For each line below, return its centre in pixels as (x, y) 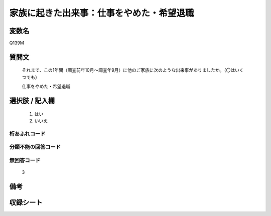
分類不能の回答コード (35, 147)
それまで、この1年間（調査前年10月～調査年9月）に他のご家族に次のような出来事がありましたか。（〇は (128, 70)
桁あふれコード (27, 134)
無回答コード (25, 160)
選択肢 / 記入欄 (32, 101)
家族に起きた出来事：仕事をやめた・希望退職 (102, 13)
